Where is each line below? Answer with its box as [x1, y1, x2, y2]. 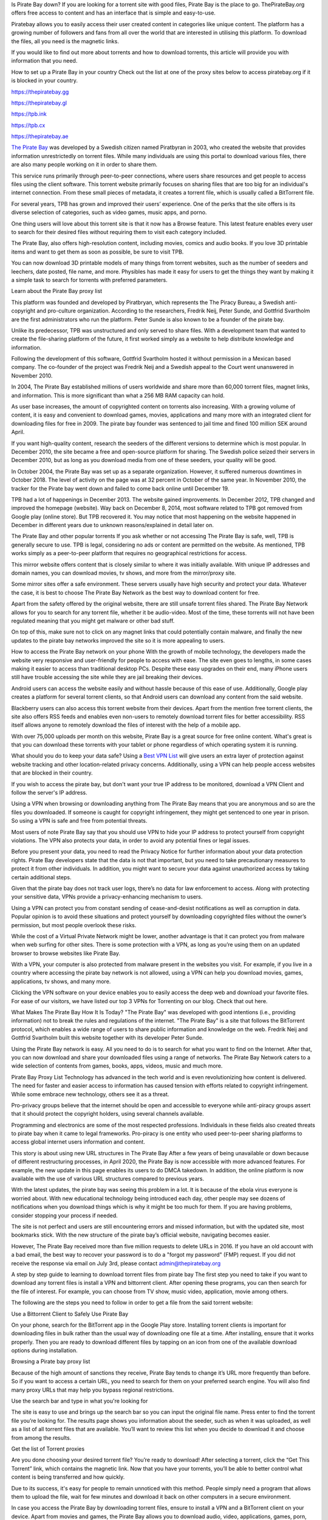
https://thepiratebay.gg [11, 88, 69, 95]
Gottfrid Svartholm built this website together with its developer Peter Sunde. [11, 1034, 204, 1042]
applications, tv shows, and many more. [11, 978, 111, 985]
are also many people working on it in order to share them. [11, 161, 158, 168]
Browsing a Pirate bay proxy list [11, 1358, 91, 1365]
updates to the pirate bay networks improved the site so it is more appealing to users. [11, 637, 225, 644]
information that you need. [11, 57, 78, 64]
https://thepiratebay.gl [11, 99, 67, 106]
